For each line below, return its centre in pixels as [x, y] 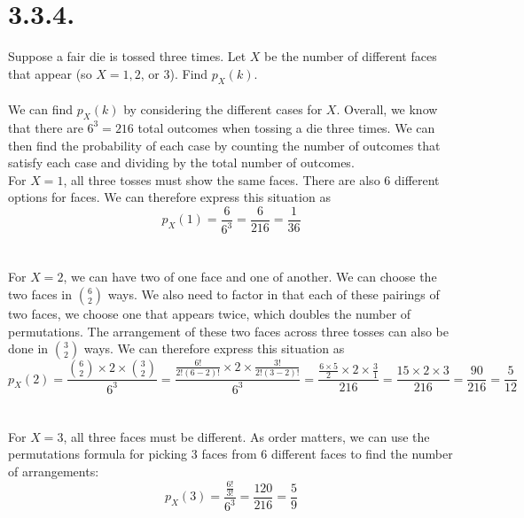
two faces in [40, 294]
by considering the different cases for [223, 109]
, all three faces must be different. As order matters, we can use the [246, 436]
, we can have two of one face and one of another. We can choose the [250, 277]
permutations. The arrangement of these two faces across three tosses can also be [229, 331]
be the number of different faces [351, 56]
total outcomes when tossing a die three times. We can [286, 127]
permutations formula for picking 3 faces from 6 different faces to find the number [231, 454]
